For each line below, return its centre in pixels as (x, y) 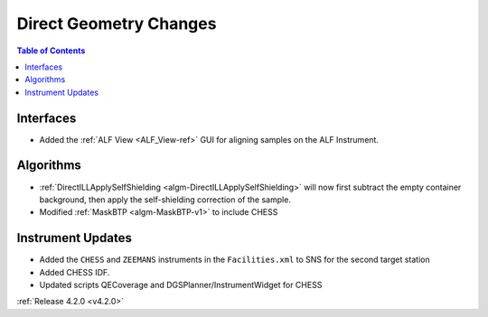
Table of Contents (51, 51)
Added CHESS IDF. (75, 272)
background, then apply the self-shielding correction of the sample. (165, 200)
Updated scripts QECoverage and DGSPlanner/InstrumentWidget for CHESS (181, 285)
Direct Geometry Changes (117, 23)
